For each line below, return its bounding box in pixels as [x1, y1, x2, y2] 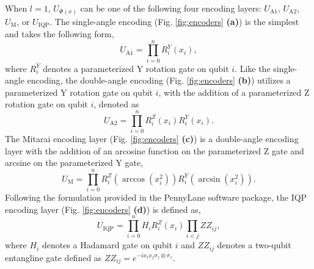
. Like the [235, 62, 271, 74]
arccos [122, 174, 145, 184]
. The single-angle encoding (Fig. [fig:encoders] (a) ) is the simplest [49, 15, 299, 27]
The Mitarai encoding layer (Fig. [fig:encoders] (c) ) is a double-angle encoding [5, 132, 299, 145]
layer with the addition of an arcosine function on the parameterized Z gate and [5, 144, 304, 157]
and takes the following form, [5, 27, 114, 40]
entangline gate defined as [5, 251, 102, 264]
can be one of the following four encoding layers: [80, 2, 261, 14]
